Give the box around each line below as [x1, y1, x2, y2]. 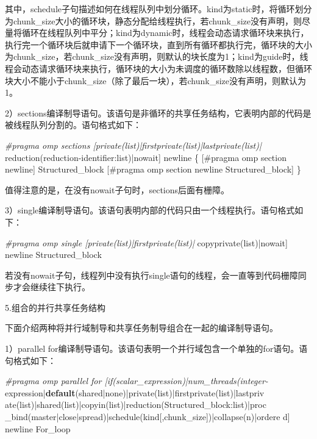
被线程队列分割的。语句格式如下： [5, 118, 141, 131]
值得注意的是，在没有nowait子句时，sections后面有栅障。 [5, 183, 230, 196]
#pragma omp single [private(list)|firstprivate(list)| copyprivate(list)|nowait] [5, 236, 288, 249]
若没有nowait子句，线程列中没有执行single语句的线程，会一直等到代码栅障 [5, 268, 298, 281]
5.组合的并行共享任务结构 [5, 301, 105, 313]
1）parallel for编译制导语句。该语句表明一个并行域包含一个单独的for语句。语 [5, 342, 308, 355]
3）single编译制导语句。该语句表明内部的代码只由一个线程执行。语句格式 [5, 204, 295, 216]
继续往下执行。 [30, 280, 90, 293]
